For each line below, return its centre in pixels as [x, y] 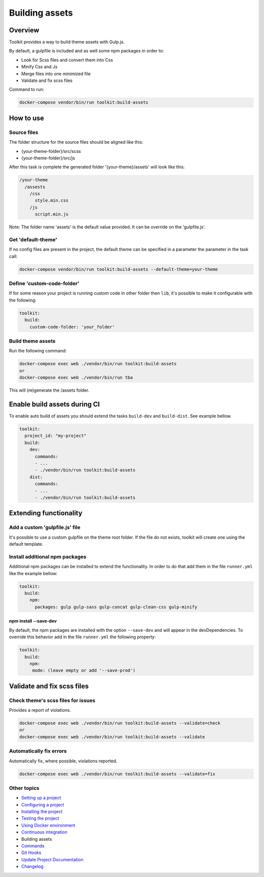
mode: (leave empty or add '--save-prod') [84, 671]
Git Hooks [31, 852]
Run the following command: [38, 351]
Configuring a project [43, 804]
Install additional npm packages [48, 556]
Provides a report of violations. [40, 710]
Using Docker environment [48, 825]
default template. [26, 544]
